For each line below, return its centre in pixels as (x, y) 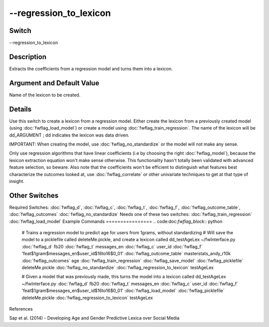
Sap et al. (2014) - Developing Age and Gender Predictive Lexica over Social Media (94, 318)
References (21, 309)
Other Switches (34, 195)
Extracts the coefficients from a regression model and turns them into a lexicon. (91, 69)
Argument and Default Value (54, 83)
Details (20, 109)
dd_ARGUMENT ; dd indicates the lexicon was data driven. (69, 135)
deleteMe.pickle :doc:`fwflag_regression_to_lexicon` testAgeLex (87, 298)
